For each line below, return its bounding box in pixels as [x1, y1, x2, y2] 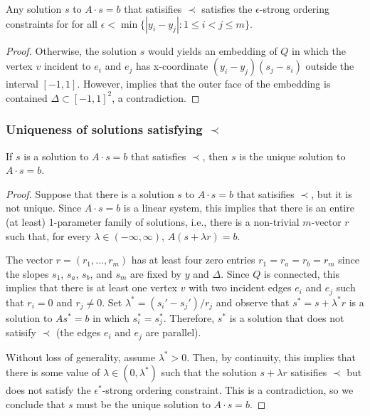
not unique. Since [6, 200, 82, 215]
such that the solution [161, 365, 257, 380]
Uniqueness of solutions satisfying [6, 120, 203, 138]
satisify [6, 325, 36, 340]
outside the [305, 58, 354, 73]
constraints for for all [6, 16, 98, 31]
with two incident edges [189, 280, 292, 295]
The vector [6, 252, 53, 267]
